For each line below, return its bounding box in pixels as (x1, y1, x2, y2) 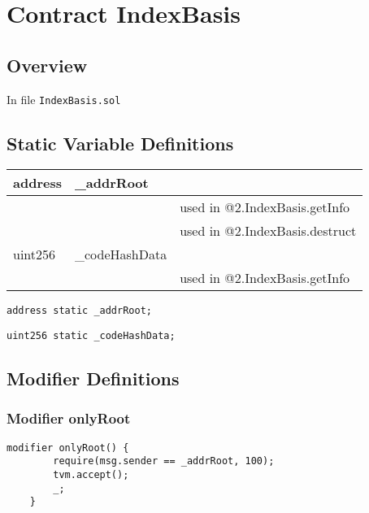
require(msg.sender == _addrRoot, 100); (53, 455, 275, 467)
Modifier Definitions (7, 366, 180, 391)
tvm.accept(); (53, 469, 129, 481)
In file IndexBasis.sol (7, 90, 121, 107)
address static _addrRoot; (7, 305, 152, 317)
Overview (7, 52, 88, 77)
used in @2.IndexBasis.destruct (180, 221, 357, 241)
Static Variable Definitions (7, 130, 234, 155)
